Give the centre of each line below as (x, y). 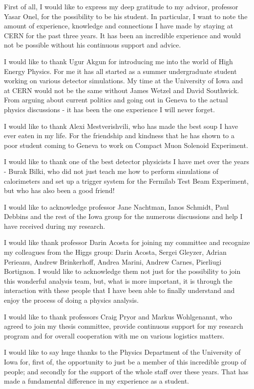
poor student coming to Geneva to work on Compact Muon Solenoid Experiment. (126, 145)
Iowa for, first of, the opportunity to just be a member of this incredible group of (125, 362)
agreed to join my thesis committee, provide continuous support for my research (124, 326)
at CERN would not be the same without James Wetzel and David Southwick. (122, 90)
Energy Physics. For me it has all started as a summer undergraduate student (120, 71)
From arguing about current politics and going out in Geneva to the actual (116, 100)
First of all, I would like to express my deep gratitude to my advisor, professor (121, 6)
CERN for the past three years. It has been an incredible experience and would (122, 35)
